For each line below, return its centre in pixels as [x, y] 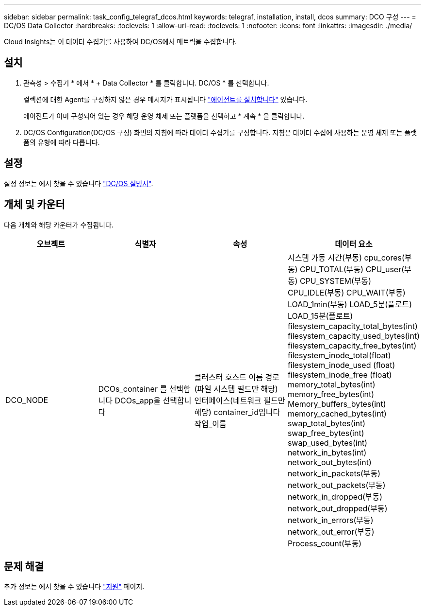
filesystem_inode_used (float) [341, 365]
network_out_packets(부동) [336, 485]
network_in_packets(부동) [334, 473]
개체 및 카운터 [34, 205]
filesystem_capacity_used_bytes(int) [353, 336]
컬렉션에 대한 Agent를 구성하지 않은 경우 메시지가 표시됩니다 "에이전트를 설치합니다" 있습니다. [165, 99]
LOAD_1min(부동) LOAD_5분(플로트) [350, 304]
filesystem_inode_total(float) [339, 355]
